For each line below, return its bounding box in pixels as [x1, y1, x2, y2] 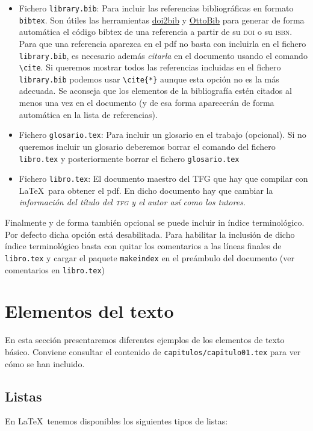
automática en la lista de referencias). [19, 108, 158, 120]
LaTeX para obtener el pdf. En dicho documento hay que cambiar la [19, 184, 273, 196]
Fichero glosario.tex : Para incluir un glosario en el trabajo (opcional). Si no [19, 128, 306, 141]
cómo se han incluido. [5, 357, 85, 370]
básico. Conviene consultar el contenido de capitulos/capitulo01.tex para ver [5, 345, 301, 358]
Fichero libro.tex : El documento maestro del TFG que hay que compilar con [19, 172, 308, 185]
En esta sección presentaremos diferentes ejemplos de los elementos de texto [5, 333, 285, 346]
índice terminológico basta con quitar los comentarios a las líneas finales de [5, 240, 282, 252]
